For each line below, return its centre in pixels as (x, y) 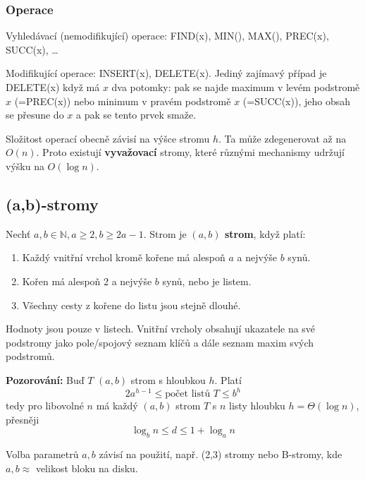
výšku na (25, 166)
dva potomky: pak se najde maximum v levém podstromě (236, 87)
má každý (117, 406)
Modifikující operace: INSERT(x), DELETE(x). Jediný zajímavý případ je (166, 73)
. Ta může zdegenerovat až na (283, 138)
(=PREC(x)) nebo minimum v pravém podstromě (123, 101)
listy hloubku (257, 406)
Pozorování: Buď (45, 379)
